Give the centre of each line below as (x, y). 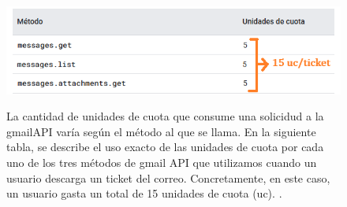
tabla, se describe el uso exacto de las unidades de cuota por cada (165, 147)
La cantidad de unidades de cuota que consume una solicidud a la (165, 116)
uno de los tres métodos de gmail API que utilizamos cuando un (162, 162)
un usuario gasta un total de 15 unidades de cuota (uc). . (144, 193)
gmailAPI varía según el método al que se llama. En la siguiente (161, 131)
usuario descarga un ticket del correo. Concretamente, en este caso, (168, 177)
